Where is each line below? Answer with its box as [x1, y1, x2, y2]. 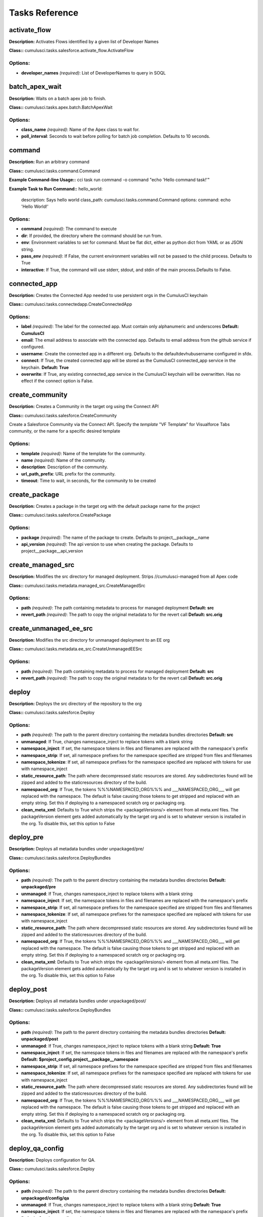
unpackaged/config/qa [21, 1195, 69, 1201]
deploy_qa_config [9, 1144, 64, 1152]
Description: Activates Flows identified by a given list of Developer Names [9, 39, 159, 45]
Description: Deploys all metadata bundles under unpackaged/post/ [9, 998, 146, 1004]
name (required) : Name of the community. [21, 457, 106, 463]
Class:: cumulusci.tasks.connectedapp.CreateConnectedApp [9, 301, 132, 307]
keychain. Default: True [21, 364, 69, 370]
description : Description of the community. [21, 464, 108, 470]
